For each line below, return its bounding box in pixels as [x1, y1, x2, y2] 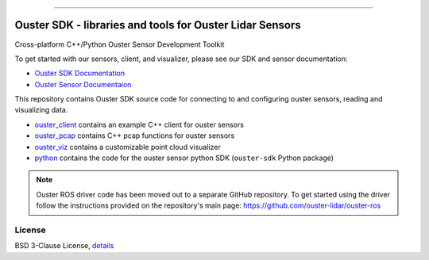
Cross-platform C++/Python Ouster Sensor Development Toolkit [14, 40, 225, 49]
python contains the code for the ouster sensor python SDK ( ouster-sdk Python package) [34, 153, 334, 162]
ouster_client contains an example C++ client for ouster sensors [34, 120, 244, 129]
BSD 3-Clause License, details [14, 241, 114, 250]
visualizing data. [14, 105, 68, 115]
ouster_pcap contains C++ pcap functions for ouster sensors [34, 131, 235, 140]
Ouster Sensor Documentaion [34, 79, 132, 89]
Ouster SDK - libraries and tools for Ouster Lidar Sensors [14, 18, 301, 32]
